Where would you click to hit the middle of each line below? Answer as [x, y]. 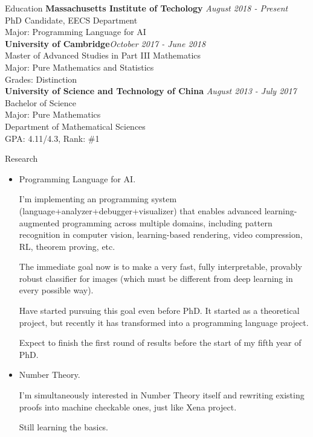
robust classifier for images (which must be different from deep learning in [156, 278]
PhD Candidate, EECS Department [71, 20]
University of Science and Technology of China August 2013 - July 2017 [151, 91]
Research [21, 158]
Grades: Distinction [41, 79]
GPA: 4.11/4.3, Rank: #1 [52, 138]
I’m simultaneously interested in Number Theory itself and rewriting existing [162, 395]
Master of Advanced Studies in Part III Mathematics [103, 55]
